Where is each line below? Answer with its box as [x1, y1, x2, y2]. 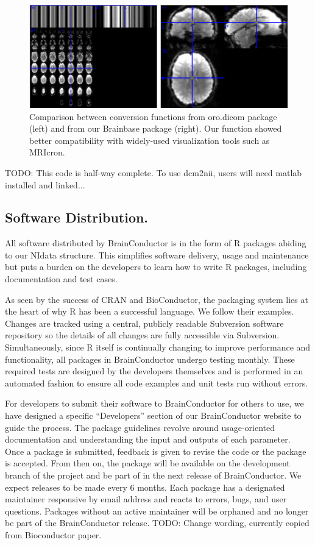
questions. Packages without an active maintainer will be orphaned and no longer [5, 504, 309, 517]
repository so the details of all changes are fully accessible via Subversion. [5, 329, 280, 341]
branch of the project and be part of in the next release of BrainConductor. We [5, 468, 302, 481]
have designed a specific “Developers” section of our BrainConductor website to [5, 409, 302, 422]
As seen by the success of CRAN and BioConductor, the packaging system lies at [5, 293, 308, 305]
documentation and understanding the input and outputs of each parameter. [5, 433, 291, 446]
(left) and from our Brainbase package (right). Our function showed [29, 122, 282, 135]
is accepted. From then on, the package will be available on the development [5, 457, 290, 469]
